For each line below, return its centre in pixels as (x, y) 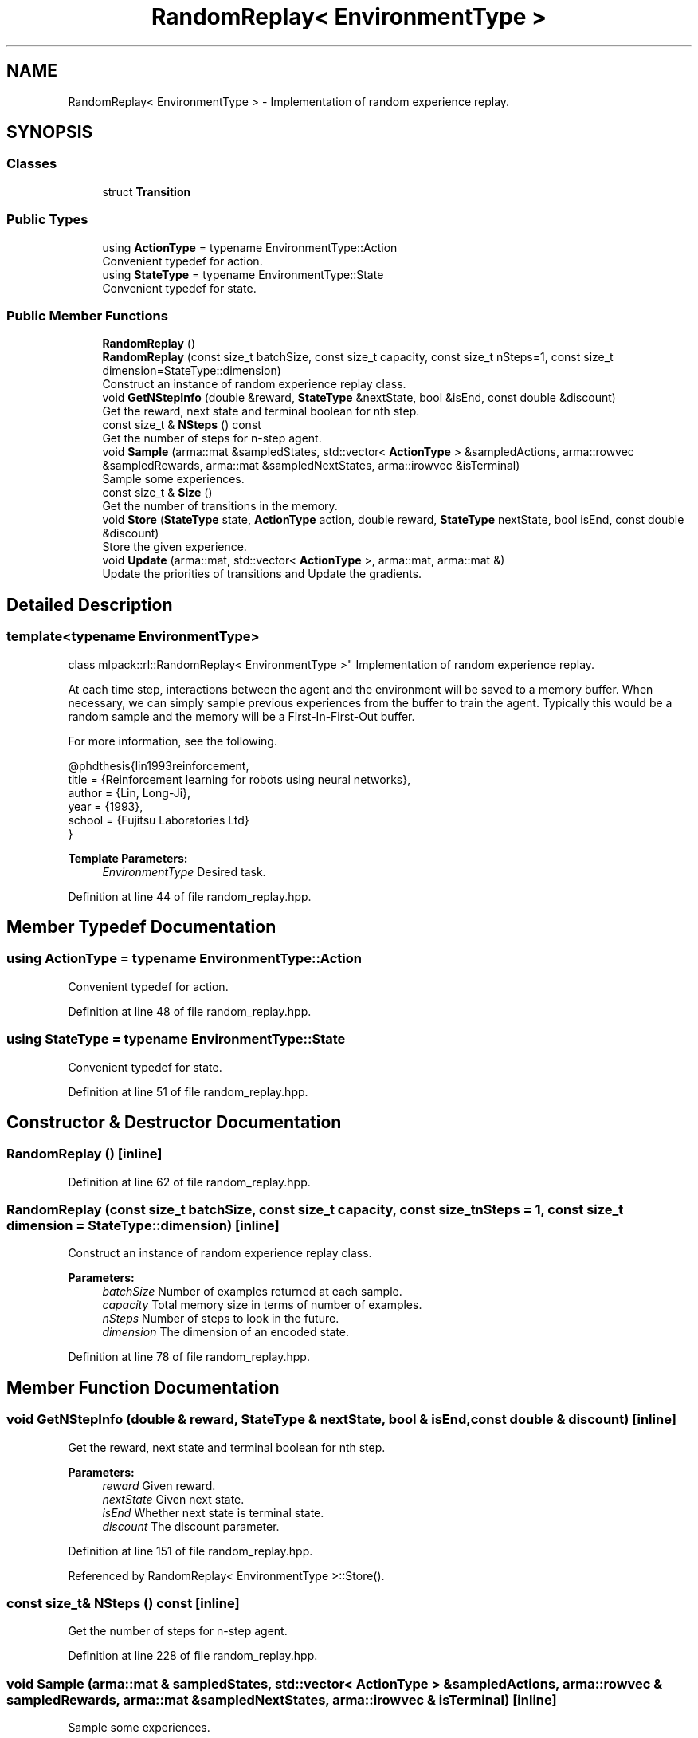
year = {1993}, (106, 806)
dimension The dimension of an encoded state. (226, 1332)
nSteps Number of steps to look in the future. (221, 1319)
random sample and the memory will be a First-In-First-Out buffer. (241, 716)
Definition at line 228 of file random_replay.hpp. (193, 1656)
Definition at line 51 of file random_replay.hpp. (188, 1091)
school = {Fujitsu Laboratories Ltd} (159, 820)
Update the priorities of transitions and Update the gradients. (262, 574)
